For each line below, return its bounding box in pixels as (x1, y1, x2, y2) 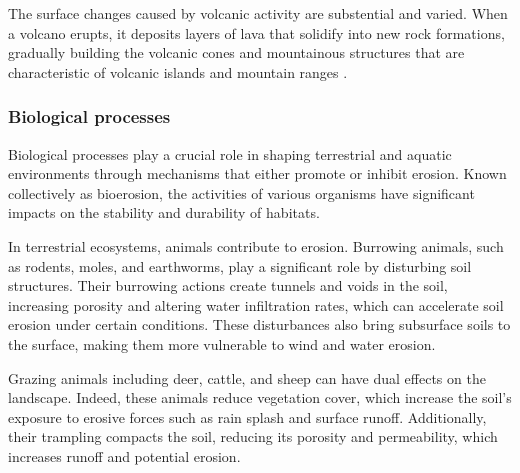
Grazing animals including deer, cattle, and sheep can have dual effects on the (8, 367, 486, 388)
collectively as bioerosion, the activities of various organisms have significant (8, 182, 475, 203)
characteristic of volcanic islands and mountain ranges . (8, 61, 348, 82)
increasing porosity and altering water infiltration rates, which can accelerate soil (8, 294, 504, 315)
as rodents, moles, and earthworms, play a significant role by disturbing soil (8, 255, 472, 276)
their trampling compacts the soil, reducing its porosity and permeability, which (8, 426, 498, 447)
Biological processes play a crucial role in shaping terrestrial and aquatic (8, 143, 452, 164)
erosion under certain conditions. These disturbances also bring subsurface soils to (8, 314, 511, 335)
